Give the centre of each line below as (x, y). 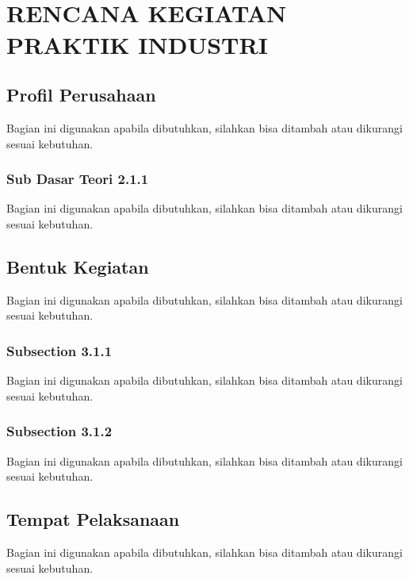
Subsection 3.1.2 (59, 431)
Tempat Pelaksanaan (93, 519)
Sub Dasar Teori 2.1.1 (78, 179)
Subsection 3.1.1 (59, 350)
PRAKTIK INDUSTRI (137, 44)
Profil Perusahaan (81, 95)
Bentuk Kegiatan (78, 266)
